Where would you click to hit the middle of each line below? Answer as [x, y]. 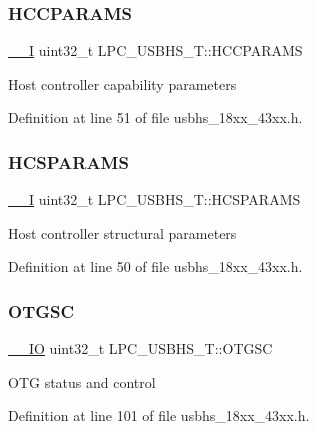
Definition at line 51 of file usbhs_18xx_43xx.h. [155, 117]
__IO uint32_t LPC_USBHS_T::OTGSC [140, 348]
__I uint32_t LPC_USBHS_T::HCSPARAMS [154, 199]
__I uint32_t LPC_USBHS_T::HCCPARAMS [155, 50]
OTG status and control [82, 381]
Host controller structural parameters [122, 232]
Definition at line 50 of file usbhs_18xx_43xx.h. [155, 266]
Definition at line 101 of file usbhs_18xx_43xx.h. [159, 415]
